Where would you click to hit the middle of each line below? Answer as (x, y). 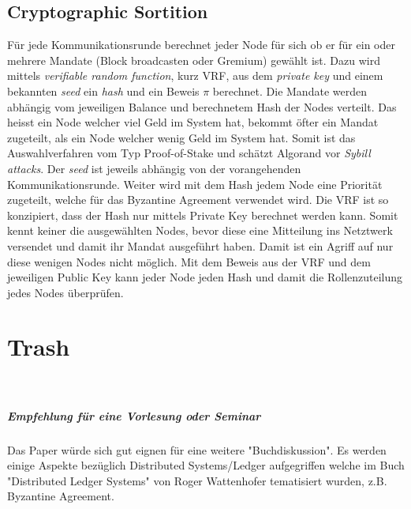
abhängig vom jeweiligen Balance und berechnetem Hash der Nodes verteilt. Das (202, 106)
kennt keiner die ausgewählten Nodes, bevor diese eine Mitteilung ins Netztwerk (200, 230)
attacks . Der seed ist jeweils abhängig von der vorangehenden (154, 168)
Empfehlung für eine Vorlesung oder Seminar (134, 415)
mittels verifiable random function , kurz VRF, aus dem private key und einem (195, 75)
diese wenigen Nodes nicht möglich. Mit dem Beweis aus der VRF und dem (189, 261)
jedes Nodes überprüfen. (65, 292)
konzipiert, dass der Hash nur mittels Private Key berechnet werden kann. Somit (203, 215)
